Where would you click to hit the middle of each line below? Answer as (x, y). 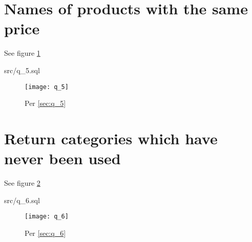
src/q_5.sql (22, 70)
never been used (62, 158)
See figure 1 (22, 53)
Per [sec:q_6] (45, 233)
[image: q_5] (47, 87)
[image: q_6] (47, 217)
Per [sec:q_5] (45, 103)
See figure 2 (22, 183)
